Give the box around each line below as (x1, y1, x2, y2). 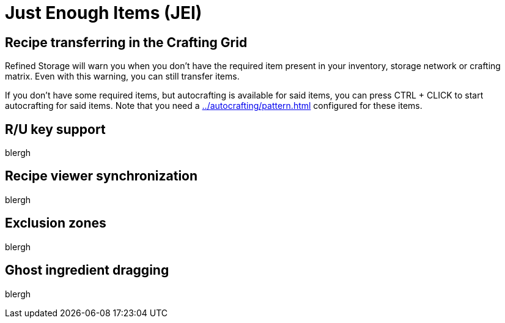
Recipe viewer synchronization (5, 168, 198, 184)
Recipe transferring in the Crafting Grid (5, 34, 248, 50)
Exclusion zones (5, 215, 106, 231)
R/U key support (5, 121, 106, 137)
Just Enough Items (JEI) (5, 2, 202, 23)
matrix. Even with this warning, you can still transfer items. (5, 71, 240, 82)
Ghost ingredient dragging (5, 262, 169, 278)
